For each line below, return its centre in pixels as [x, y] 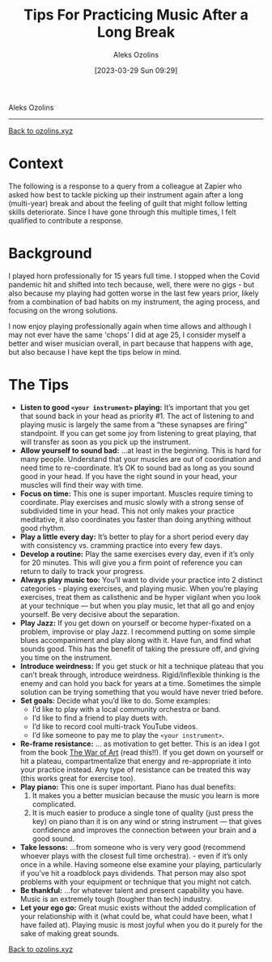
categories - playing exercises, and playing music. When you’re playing [139, 588]
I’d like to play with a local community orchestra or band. [126, 709]
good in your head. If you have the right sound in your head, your [129, 476]
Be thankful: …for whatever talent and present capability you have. [132, 890]
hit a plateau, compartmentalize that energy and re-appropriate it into [136, 761]
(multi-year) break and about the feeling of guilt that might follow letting [128, 203]
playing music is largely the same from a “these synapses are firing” [134, 425]
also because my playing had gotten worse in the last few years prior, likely [134, 293]
